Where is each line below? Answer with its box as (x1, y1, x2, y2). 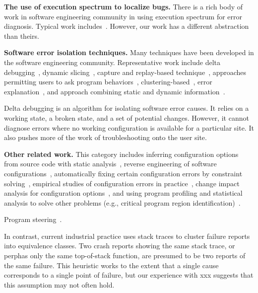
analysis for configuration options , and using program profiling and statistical (4, 188, 243, 198)
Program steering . (4, 214, 62, 224)
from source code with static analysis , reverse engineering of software (4, 158, 217, 169)
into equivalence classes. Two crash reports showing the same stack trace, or (4, 240, 235, 251)
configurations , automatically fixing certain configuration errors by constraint (4, 168, 243, 178)
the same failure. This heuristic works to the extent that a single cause (4, 260, 219, 270)
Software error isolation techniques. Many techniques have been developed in (4, 47, 254, 58)
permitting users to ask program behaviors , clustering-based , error (4, 76, 212, 87)
